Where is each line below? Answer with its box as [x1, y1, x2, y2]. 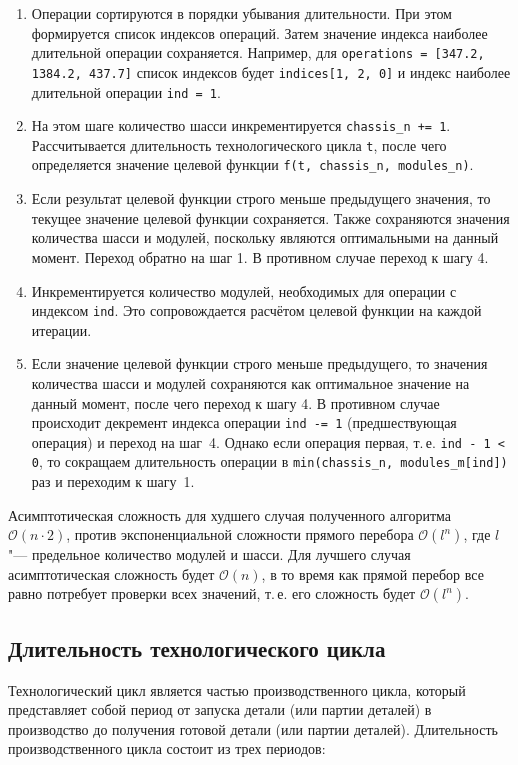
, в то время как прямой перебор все [261, 563, 484, 584]
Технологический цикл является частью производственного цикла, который [8, 679, 466, 700]
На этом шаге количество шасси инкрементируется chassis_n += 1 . [31, 115, 451, 136]
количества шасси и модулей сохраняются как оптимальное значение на [31, 372, 470, 393]
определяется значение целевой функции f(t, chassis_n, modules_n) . [31, 154, 474, 175]
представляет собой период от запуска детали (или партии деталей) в [8, 699, 432, 720]
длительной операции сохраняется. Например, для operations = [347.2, [31, 42, 485, 63]
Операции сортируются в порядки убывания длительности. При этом [31, 3, 452, 23]
